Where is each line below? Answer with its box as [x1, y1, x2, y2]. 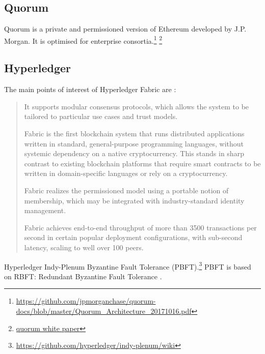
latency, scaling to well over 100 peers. [24, 242, 144, 252]
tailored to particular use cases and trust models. [24, 111, 178, 122]
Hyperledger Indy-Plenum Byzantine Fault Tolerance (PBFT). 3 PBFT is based [4, 259, 251, 272]
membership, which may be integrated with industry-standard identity [24, 195, 245, 205]
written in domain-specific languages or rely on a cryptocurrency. [24, 168, 228, 179]
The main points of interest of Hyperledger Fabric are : [4, 84, 176, 95]
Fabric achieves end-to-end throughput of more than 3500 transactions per [24, 222, 257, 232]
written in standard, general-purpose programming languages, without [24, 138, 244, 149]
